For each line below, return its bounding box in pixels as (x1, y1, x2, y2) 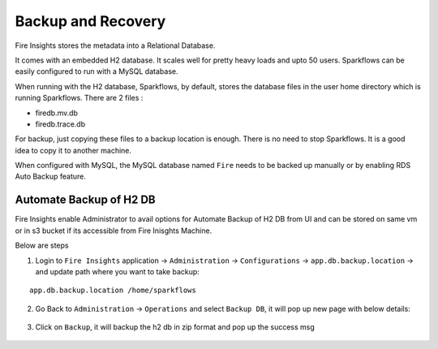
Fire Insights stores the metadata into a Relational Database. (15, 41, 216, 50)
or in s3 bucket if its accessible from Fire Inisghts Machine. (15, 226, 213, 235)
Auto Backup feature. (15, 171, 87, 182)
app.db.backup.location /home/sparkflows (29, 286, 196, 295)
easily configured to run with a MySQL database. (15, 67, 178, 76)
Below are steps (15, 240, 69, 251)
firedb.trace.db (35, 118, 85, 129)
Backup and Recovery (15, 12, 166, 30)
